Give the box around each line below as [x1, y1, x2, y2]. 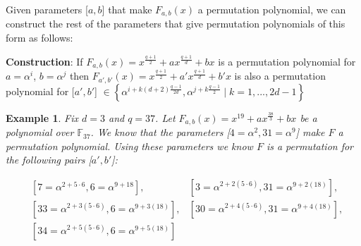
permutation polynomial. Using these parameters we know [6, 138, 253, 153]
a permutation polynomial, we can [197, 2, 346, 16]
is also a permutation [234, 68, 326, 83]
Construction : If [6, 54, 83, 68]
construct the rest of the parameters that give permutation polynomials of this [6, 16, 345, 31]
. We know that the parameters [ [90, 125, 230, 140]
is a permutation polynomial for [218, 54, 356, 68]
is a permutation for [266, 138, 354, 153]
